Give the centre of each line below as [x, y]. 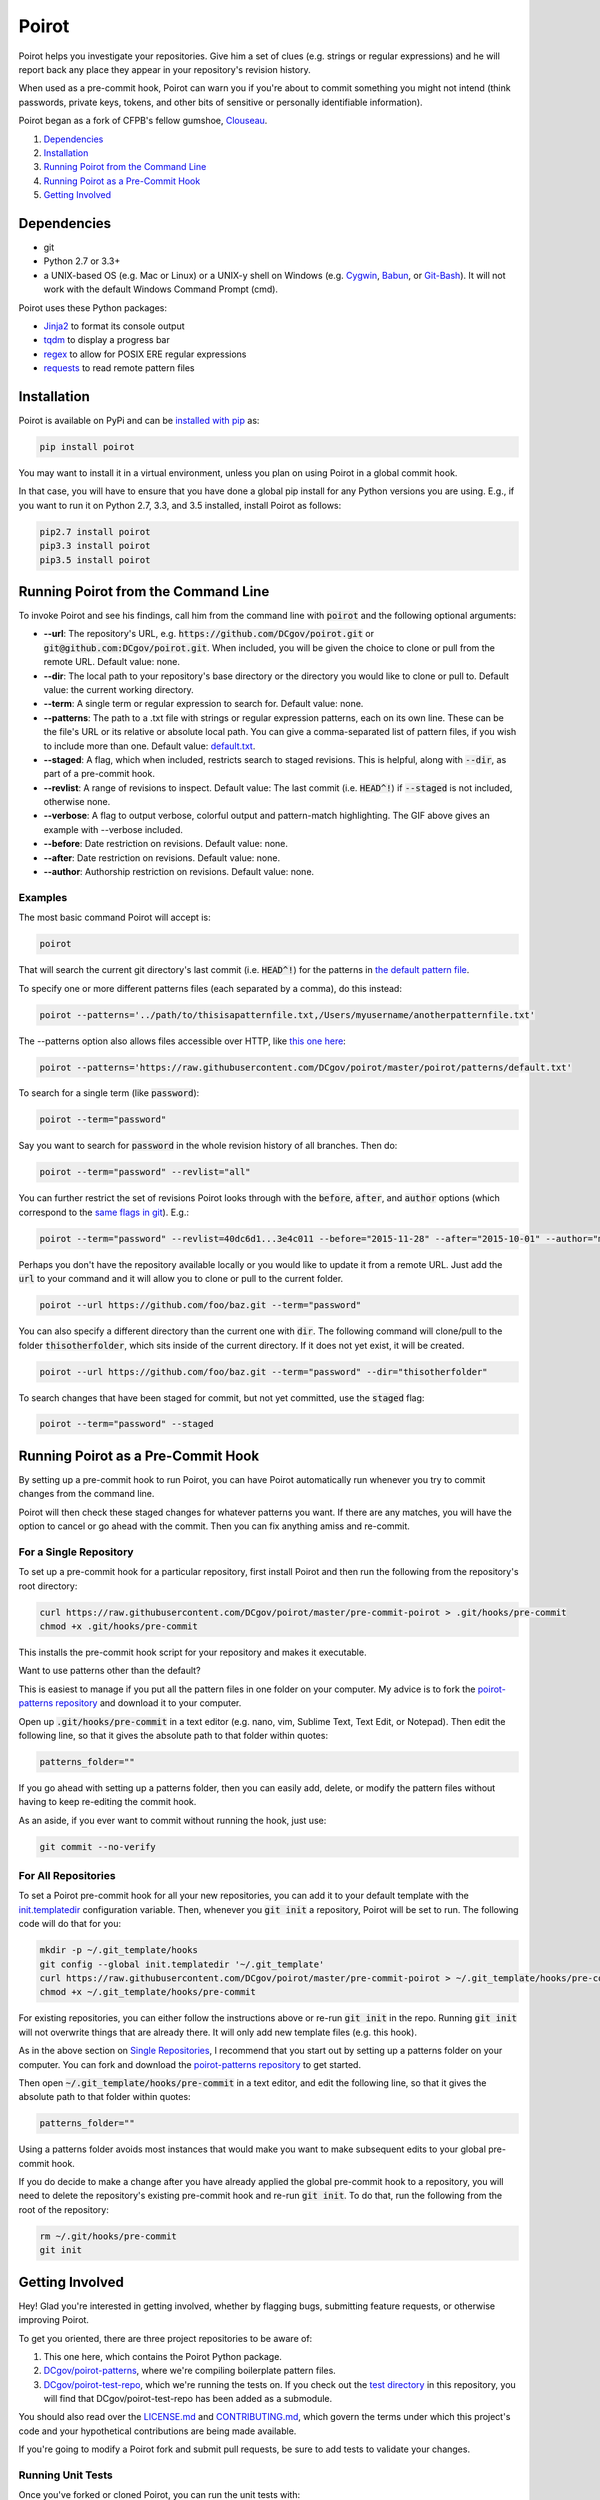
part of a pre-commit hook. [99, 774]
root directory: [48, 1586]
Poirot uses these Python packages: [93, 307]
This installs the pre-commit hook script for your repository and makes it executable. [192, 1652]
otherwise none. [77, 802]
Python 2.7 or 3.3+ [82, 261]
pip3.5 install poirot [95, 559]
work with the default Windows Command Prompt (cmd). [161, 289]
